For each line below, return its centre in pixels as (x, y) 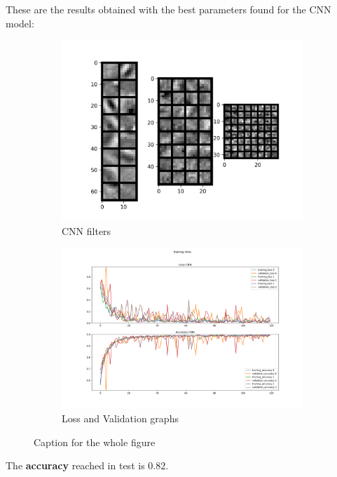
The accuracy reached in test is (75, 465)
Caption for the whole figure (95, 442)
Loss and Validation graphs (120, 418)
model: (20, 23)
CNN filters (87, 230)
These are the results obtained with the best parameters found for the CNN (168, 9)
